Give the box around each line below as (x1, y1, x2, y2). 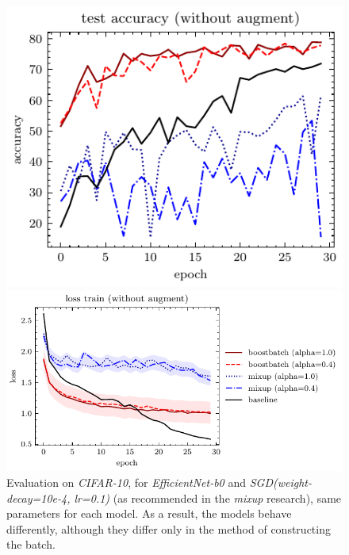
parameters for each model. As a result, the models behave (6, 505, 292, 522)
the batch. (6, 536, 56, 553)
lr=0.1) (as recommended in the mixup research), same (74, 489, 342, 506)
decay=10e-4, (6, 489, 71, 506)
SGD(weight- (249, 473, 312, 490)
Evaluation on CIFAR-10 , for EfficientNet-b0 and (6, 473, 247, 490)
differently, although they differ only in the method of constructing (6, 520, 331, 537)
